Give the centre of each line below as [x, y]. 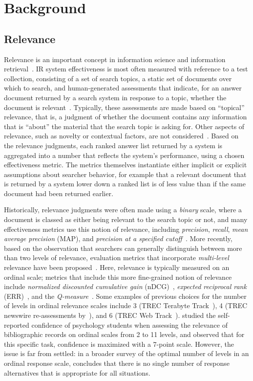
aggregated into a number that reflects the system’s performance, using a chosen [124, 155]
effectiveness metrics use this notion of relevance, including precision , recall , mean [126, 229]
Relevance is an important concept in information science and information [115, 59]
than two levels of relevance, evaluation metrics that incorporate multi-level [116, 258]
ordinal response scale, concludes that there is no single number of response [117, 363]
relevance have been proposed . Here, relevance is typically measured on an [117, 267]
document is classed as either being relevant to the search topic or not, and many [126, 219]
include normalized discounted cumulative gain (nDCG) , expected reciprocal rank [125, 286]
